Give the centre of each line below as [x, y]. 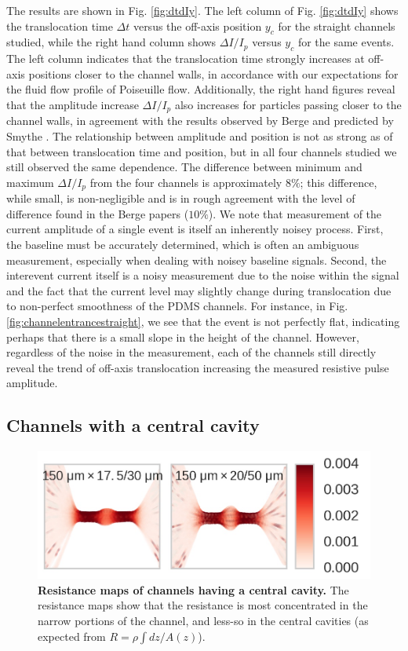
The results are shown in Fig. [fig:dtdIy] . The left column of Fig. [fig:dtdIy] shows [202, 10]
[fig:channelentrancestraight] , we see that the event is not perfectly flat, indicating [203, 321]
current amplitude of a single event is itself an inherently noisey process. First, [195, 229]
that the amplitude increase [73, 104]
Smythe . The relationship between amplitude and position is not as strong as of [200, 136]
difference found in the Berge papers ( [98, 213]
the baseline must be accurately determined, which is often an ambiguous [183, 245]
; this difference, [339, 182]
